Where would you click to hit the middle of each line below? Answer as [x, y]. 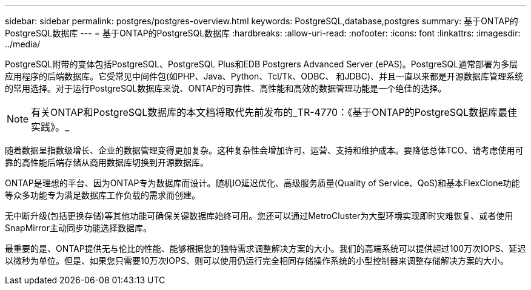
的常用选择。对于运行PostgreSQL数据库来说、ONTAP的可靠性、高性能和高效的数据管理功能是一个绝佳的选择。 [226, 88]
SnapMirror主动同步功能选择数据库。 [78, 228]
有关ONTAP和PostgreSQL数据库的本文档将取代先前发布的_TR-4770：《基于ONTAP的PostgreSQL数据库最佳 [274, 112]
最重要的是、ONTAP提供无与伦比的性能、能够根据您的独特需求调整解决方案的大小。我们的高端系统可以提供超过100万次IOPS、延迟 [265, 248]
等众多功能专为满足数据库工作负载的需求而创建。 [102, 195]
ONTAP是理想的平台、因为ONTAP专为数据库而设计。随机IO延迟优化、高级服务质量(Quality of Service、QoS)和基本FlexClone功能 [262, 183]
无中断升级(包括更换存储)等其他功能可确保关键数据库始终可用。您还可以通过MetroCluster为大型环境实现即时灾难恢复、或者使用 [259, 216]
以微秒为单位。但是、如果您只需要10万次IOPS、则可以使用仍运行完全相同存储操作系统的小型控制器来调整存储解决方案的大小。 [257, 261]
